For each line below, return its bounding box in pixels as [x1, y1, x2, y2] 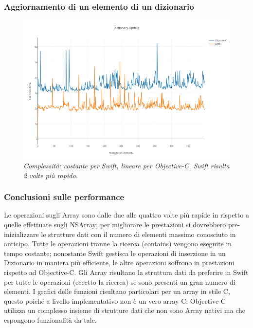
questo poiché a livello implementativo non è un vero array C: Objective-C [4, 295, 226, 306]
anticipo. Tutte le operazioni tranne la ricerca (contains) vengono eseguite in [4, 238, 232, 249]
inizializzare [4, 229, 39, 239]
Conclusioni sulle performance [4, 191, 125, 203]
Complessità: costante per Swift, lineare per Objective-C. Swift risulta [23, 160, 230, 170]
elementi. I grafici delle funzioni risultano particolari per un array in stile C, [4, 286, 230, 296]
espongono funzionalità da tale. [4, 314, 97, 325]
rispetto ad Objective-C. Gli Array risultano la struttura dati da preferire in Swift [4, 267, 249, 277]
